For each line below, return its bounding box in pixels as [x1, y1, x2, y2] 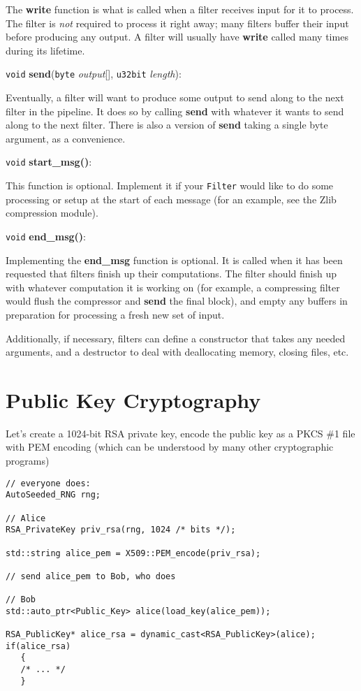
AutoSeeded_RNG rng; [6, 490, 101, 500]
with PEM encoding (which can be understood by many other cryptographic [6, 439, 334, 454]
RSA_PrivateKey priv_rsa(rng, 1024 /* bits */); [6, 525, 236, 535]
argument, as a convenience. [6, 131, 126, 145]
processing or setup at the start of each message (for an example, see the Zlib [6, 191, 337, 206]
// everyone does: [6, 478, 91, 488]
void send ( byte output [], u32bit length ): [6, 66, 182, 81]
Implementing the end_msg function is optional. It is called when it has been [6, 252, 343, 267]
